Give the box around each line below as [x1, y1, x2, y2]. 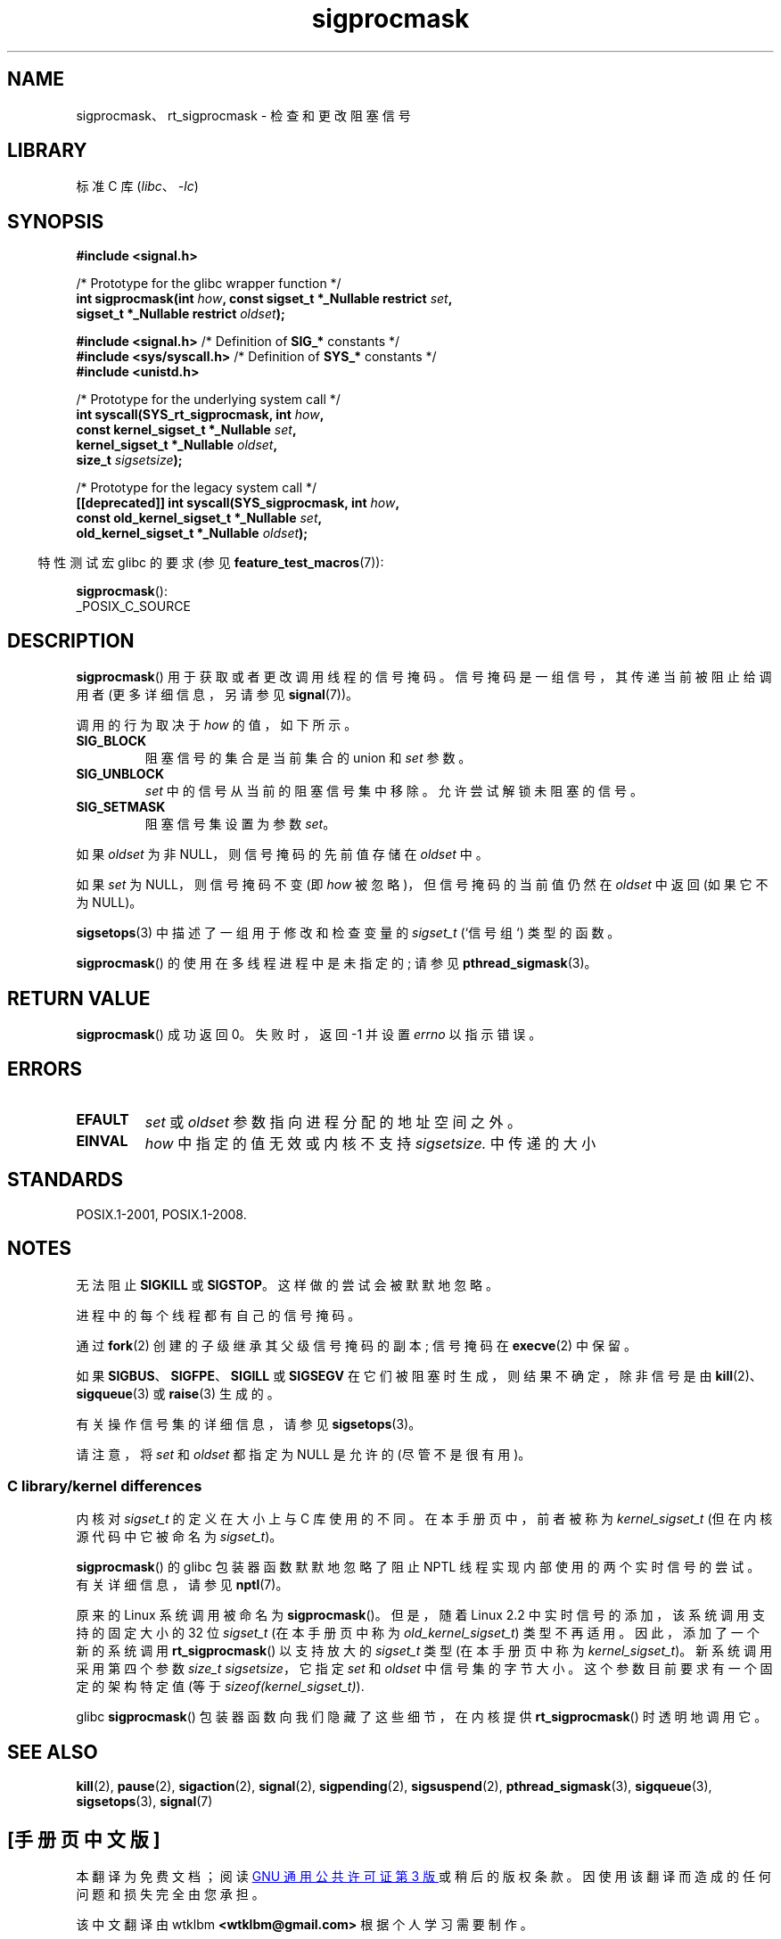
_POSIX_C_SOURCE [76, 598, 191, 615]
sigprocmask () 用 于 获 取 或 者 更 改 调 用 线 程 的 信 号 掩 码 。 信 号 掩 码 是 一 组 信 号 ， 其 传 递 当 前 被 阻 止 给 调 [76, 669, 772, 685]
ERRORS [7, 1058, 83, 1081]
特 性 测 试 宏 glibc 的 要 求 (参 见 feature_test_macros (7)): [37, 555, 384, 571]
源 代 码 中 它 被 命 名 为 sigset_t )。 [76, 1529, 283, 1545]
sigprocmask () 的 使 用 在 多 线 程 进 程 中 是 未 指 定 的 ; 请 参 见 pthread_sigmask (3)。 [76, 955, 597, 971]
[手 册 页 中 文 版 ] [7, 1828, 160, 1851]
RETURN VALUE [7, 986, 151, 1010]
